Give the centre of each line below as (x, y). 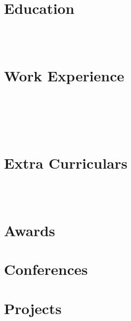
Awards (30, 230)
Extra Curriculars (66, 162)
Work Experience (64, 76)
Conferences (46, 269)
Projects (33, 308)
